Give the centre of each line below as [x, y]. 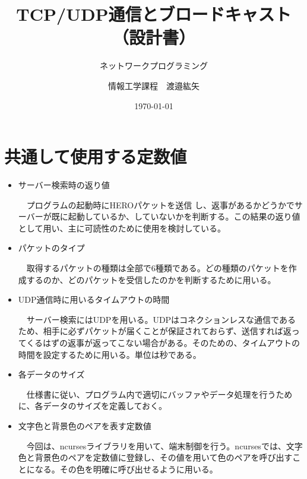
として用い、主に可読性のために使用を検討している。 [122, 228]
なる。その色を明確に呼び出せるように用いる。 [126, 469]
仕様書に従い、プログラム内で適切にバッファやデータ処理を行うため [159, 394]
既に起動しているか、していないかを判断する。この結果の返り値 [176, 216]
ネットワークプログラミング [154, 66]
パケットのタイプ [51, 248]
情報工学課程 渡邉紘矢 [154, 85]
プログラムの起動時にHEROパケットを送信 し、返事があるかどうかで [160, 204]
